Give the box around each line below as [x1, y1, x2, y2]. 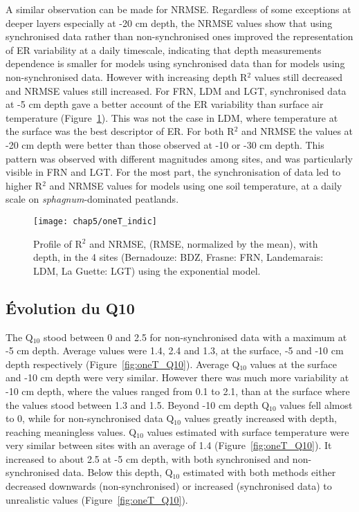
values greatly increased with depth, [184, 411, 337, 426]
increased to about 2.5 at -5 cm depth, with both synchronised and [6, 451, 290, 466]
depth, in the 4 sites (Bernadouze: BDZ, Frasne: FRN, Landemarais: [33, 250, 324, 264]
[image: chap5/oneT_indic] [33, 216, 157, 226]
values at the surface [250, 356, 338, 371]
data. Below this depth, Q [62, 465, 173, 479]
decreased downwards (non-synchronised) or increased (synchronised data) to [6, 479, 332, 493]
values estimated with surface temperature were [147, 424, 349, 439]
